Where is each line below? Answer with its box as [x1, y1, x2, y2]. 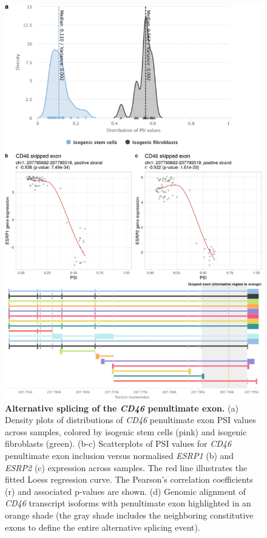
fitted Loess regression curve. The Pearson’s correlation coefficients [5, 473, 253, 486]
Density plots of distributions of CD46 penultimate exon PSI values [5, 413, 256, 426]
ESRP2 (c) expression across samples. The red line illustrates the [5, 461, 248, 474]
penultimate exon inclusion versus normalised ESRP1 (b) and [5, 449, 234, 461]
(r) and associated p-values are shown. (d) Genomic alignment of [5, 485, 246, 497]
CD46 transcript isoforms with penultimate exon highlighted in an [5, 497, 251, 509]
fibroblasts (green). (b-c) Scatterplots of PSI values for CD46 [5, 437, 232, 450]
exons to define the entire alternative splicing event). [5, 520, 200, 533]
